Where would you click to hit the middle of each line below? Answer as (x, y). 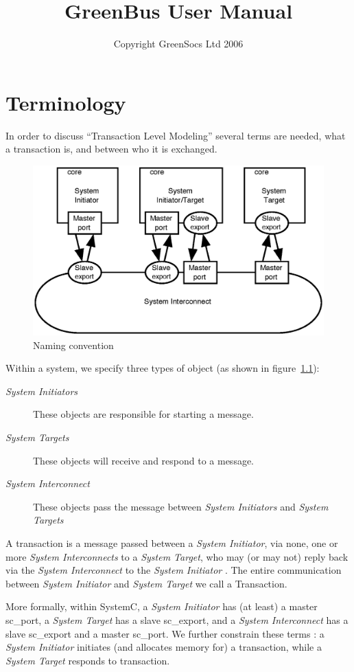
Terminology (66, 102)
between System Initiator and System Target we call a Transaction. (146, 583)
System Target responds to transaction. (88, 660)
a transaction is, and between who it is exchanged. (111, 149)
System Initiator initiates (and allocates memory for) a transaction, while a (164, 647)
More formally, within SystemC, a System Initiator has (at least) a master (162, 606)
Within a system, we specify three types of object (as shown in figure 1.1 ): (163, 368)
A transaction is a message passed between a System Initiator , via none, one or (172, 542)
